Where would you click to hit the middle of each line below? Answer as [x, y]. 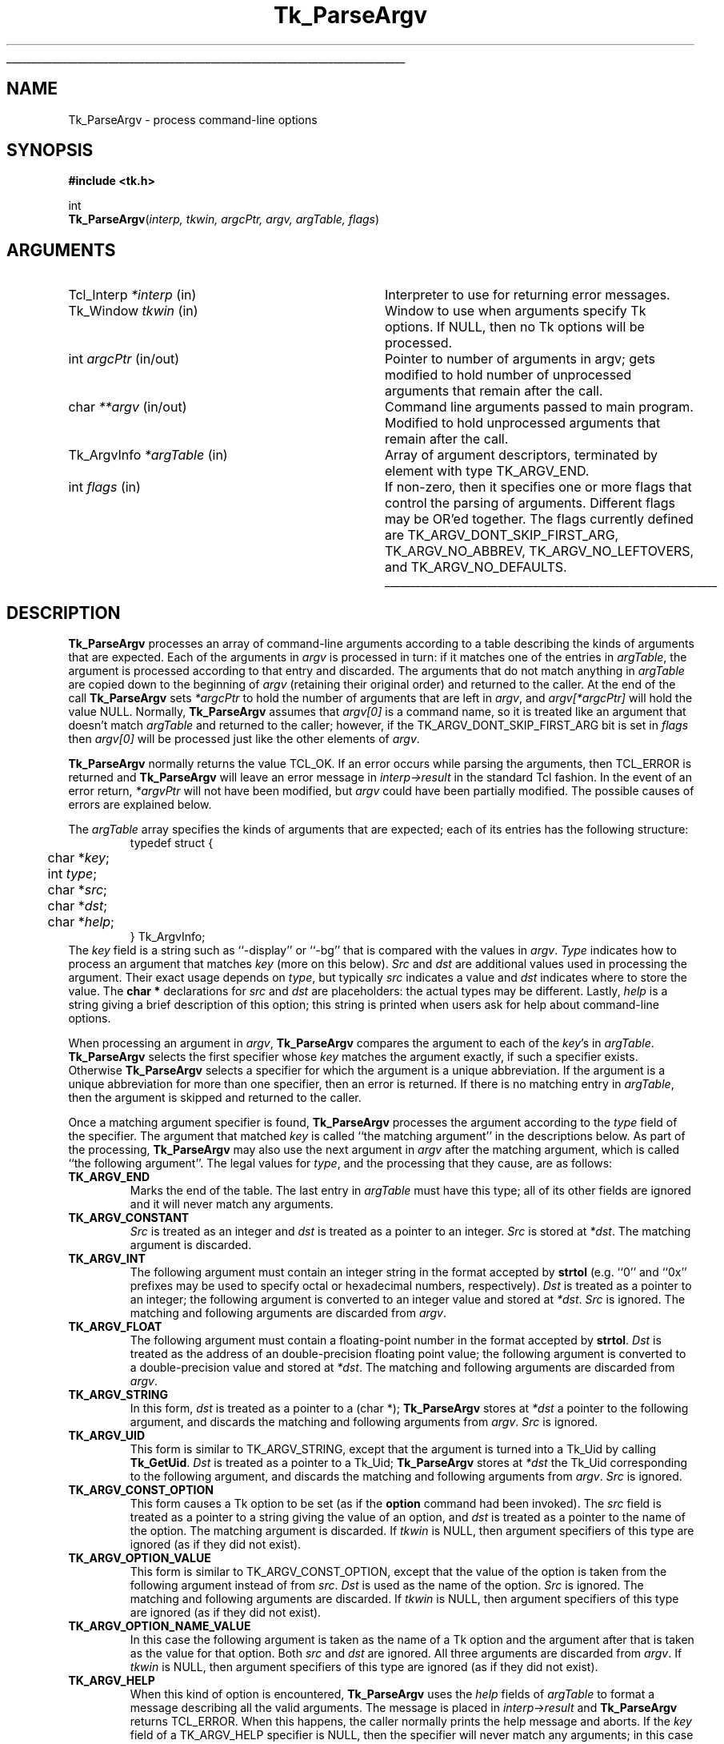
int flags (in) [104, 487]
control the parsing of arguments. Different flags [530, 503]
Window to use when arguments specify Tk [515, 311]
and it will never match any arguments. [232, 1204]
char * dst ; [78, 906]
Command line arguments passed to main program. [539, 407]
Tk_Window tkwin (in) [133, 311]
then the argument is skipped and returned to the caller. [215, 1098]
